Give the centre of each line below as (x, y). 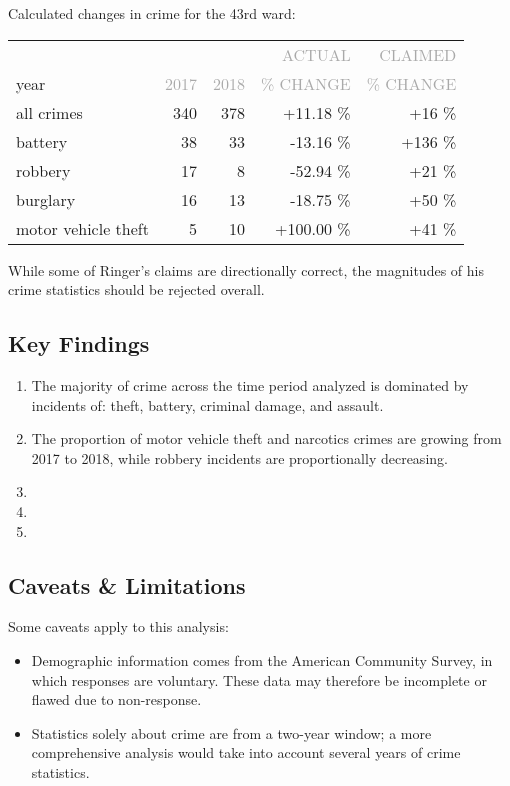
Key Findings (79, 343)
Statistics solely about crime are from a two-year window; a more (231, 732)
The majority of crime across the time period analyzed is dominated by (250, 384)
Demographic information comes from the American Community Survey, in (262, 659)
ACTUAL (316, 54)
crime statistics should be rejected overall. (136, 289)
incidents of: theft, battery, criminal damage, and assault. (207, 404)
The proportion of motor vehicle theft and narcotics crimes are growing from (266, 438)
